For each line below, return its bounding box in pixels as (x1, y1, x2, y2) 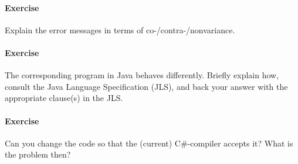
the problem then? (5, 148, 71, 160)
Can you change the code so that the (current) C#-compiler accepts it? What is (5, 137, 293, 149)
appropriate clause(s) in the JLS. (5, 92, 123, 104)
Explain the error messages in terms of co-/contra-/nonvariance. (5, 23, 235, 36)
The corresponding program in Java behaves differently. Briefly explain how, (5, 69, 279, 81)
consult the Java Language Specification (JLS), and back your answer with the (5, 80, 288, 92)
